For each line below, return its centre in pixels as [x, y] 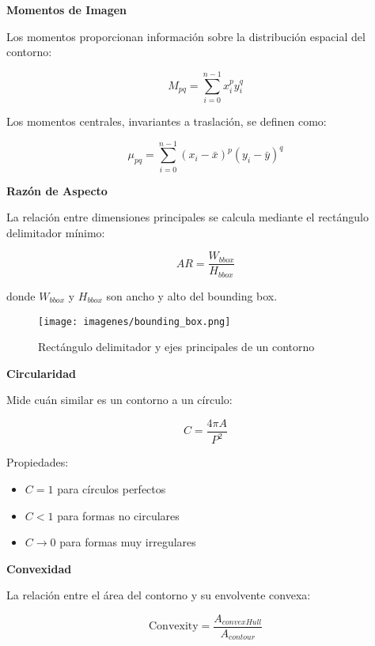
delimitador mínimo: [56, 232]
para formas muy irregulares [128, 542]
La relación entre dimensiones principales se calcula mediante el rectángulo [187, 217]
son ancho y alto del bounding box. [192, 295]
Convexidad [39, 568]
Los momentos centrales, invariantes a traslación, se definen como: [167, 121]
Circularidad [41, 373]
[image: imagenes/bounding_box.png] [134, 321]
